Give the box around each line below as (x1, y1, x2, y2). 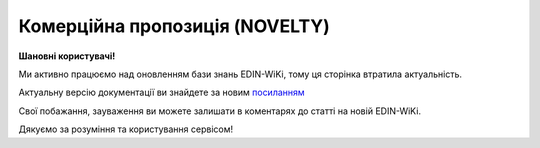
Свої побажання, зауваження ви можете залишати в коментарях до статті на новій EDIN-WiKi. (18, 105, 422, 117)
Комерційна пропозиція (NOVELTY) (18, 15, 330, 37)
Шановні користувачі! (18, 50, 116, 62)
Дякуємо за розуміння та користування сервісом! (18, 123, 234, 135)
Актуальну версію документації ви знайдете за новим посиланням (18, 86, 305, 99)
